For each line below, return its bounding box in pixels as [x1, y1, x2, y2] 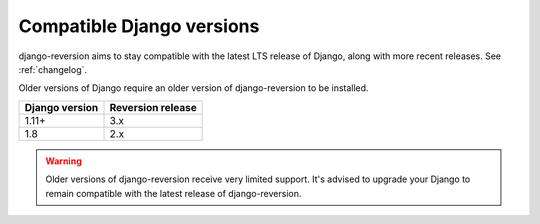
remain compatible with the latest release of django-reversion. [45, 187, 302, 199]
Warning [45, 155, 82, 167]
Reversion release [109, 100, 197, 114]
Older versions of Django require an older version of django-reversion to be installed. [18, 82, 369, 94]
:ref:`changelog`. [18, 63, 88, 75]
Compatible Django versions [18, 15, 260, 37]
